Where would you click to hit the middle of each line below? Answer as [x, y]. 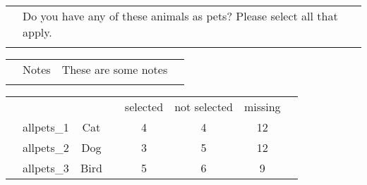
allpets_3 [46, 168]
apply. [37, 32]
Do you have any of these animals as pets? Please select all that [180, 16]
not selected [204, 107]
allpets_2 [46, 147]
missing [262, 107]
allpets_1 [46, 127]
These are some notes [115, 69]
